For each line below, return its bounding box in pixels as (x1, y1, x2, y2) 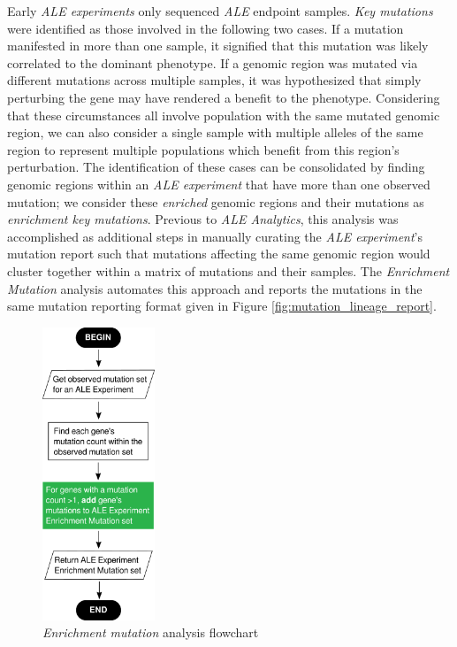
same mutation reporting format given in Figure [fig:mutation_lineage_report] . (7, 297, 437, 315)
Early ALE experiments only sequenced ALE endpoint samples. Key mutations (7, 2, 433, 19)
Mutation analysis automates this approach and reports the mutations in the (7, 279, 423, 297)
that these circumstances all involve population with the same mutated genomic (7, 105, 440, 124)
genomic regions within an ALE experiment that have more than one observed (7, 174, 430, 193)
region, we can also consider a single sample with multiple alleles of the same (7, 123, 423, 142)
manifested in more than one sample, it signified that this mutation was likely (7, 36, 429, 55)
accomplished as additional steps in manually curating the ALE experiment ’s (7, 227, 423, 245)
